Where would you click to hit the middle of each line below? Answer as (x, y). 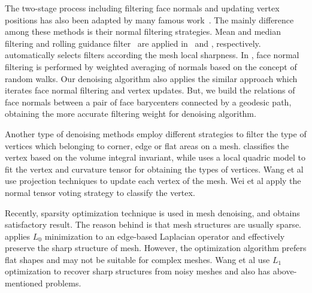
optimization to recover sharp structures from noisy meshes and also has (137, 271)
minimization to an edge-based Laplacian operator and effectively (165, 236)
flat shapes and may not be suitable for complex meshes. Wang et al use (137, 259)
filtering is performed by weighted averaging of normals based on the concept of (151, 66)
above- (285, 271)
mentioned (24, 283)
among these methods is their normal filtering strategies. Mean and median (143, 31)
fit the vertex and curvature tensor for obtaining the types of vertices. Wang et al (154, 169)
